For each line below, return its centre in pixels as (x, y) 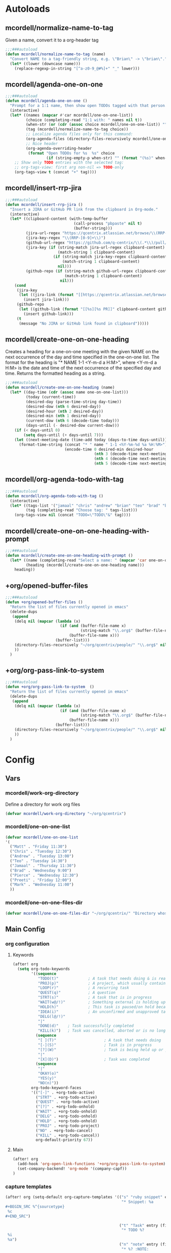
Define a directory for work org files (43, 804)
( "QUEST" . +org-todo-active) (67, 1102)
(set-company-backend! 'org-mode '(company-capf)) (72, 1169)
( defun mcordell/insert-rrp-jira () (44, 204)
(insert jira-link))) (47, 300)
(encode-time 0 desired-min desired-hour (109, 449)
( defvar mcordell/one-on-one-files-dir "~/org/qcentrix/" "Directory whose (87, 913)
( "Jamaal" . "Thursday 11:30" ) (43, 865)
